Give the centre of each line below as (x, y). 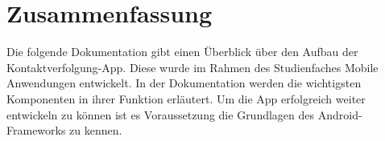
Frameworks (36, 130)
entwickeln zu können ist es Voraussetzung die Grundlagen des (161, 114)
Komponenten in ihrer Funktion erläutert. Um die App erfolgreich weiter (186, 98)
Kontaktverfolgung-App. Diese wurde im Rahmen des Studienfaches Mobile (192, 67)
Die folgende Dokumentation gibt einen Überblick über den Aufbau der (182, 52)
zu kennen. (96, 130)
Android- (340, 114)
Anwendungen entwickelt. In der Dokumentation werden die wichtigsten (184, 83)
